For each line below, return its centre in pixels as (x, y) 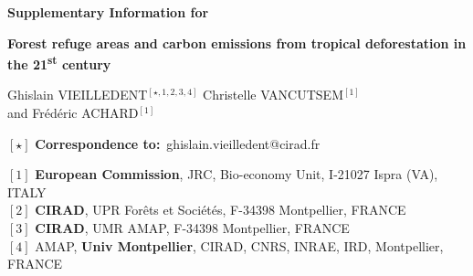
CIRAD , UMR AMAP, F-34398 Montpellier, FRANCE (192, 228)
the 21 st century (59, 63)
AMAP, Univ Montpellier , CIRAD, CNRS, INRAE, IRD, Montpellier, (239, 245)
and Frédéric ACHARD (73, 113)
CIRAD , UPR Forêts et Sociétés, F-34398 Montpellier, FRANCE (221, 210)
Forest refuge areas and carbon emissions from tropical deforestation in (237, 42)
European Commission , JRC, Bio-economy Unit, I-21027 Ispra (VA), (236, 174)
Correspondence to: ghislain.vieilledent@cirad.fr (178, 143)
